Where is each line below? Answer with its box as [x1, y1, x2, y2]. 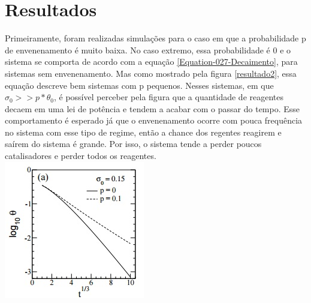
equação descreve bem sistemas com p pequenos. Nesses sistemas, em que [5, 79, 274, 91]
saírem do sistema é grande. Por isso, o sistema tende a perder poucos [5, 137, 262, 150]
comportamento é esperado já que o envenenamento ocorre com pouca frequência [5, 114, 303, 127]
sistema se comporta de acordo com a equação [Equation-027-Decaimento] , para [5, 55, 298, 68]
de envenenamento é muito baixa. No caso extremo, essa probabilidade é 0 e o [5, 43, 291, 56]
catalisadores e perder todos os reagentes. [5, 149, 156, 162]
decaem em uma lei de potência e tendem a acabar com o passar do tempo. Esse [5, 102, 300, 115]
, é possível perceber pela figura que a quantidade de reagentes [53, 91, 284, 103]
